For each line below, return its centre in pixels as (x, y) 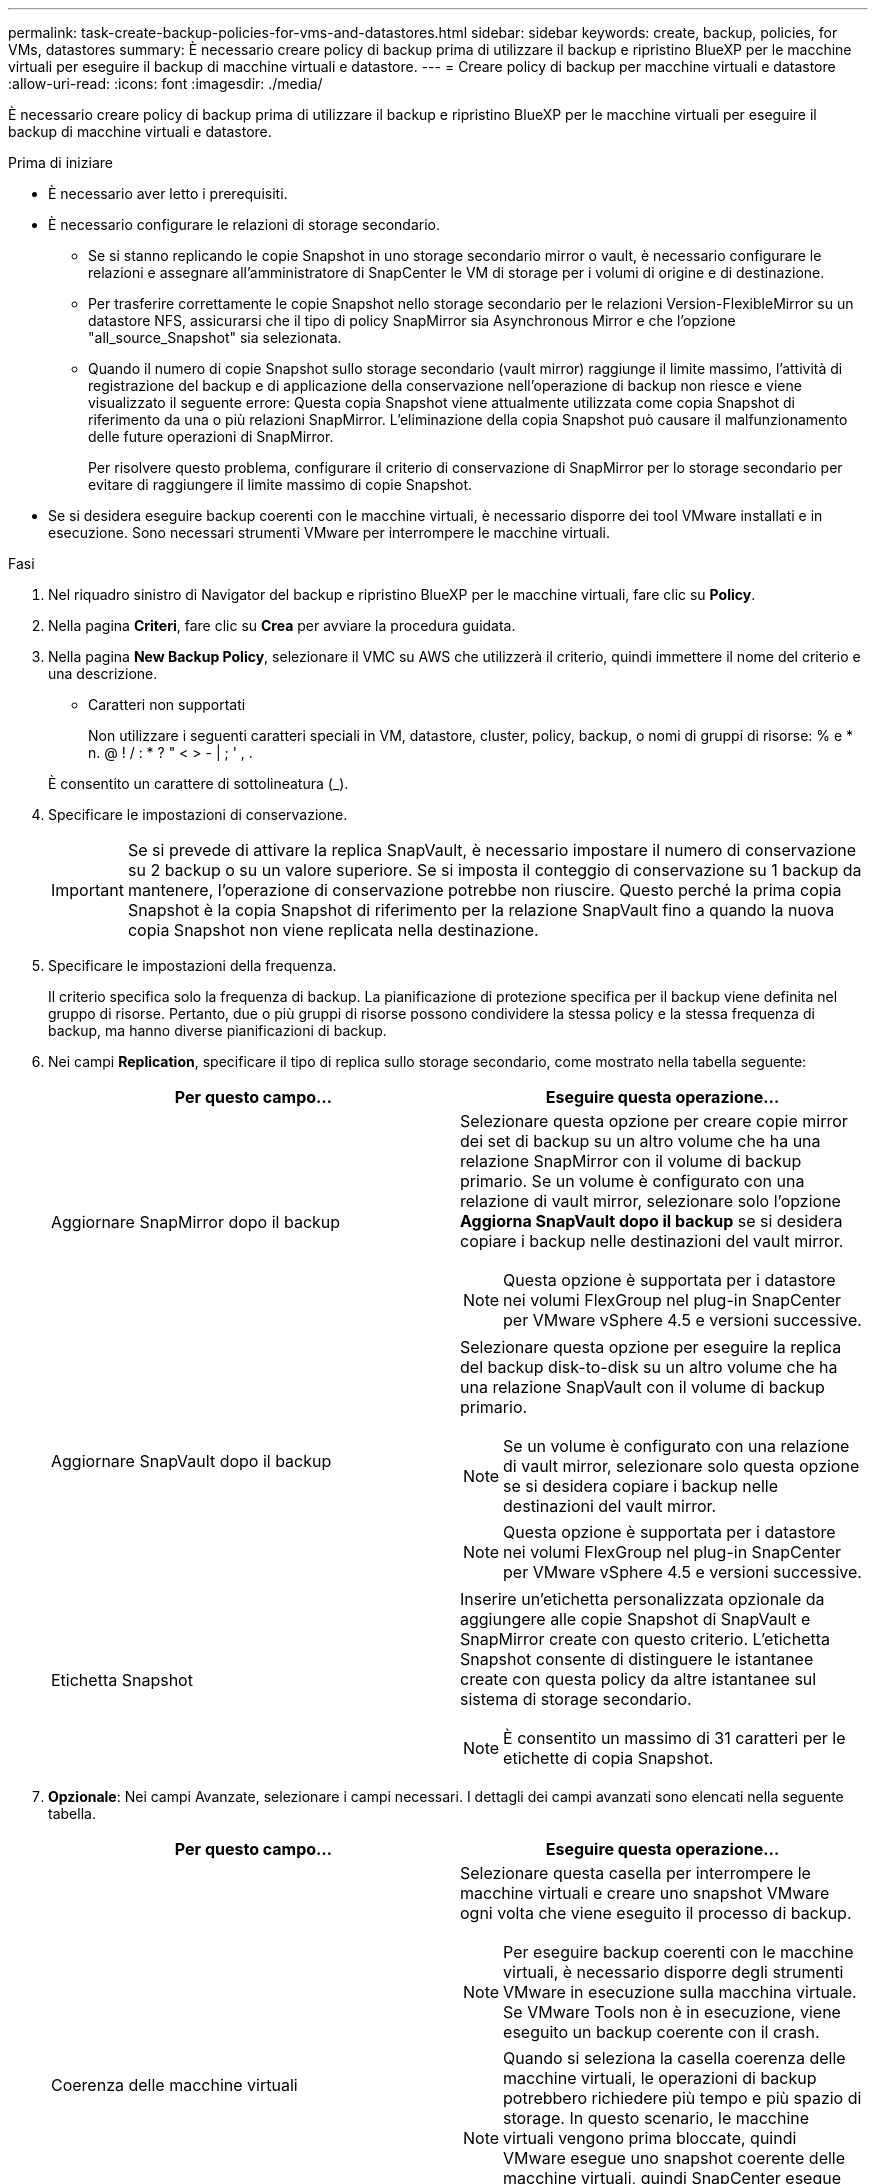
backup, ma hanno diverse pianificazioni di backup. (217, 1030)
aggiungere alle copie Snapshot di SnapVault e (635, 1619)
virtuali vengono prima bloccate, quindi (650, 2138)
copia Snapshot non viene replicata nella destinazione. (333, 930)
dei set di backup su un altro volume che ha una (640, 1141)
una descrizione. (103, 673)
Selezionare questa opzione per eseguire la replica (651, 1347)
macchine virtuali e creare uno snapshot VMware (645, 1893)
